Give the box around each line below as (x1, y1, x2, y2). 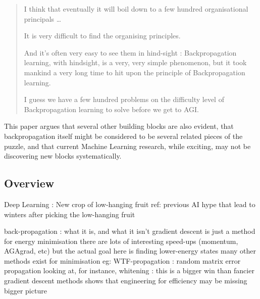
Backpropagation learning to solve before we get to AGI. (24, 104, 199, 114)
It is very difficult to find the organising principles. (24, 30, 181, 41)
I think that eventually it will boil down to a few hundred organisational (24, 4, 248, 14)
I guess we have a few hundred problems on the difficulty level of (24, 94, 224, 105)
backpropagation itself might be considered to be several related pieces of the (4, 130, 243, 141)
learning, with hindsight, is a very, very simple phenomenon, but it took (24, 57, 247, 68)
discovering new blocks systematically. (4, 151, 122, 161)
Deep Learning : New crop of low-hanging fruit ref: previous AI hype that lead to (4, 198, 255, 209)
